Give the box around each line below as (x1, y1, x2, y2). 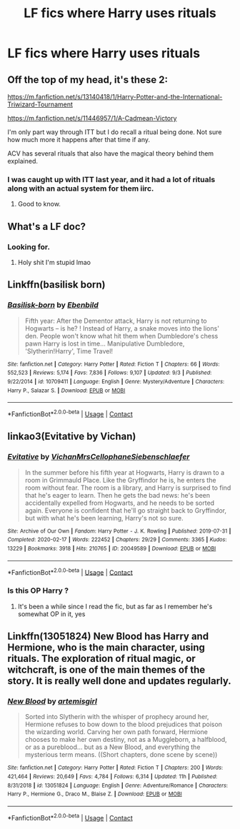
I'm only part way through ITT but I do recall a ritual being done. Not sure (7, 128, 222, 136)
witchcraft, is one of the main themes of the (7, 663, 206, 675)
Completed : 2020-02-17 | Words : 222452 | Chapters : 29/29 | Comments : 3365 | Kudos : (7, 536, 227, 543)
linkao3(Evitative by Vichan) (7, 431, 136, 443)
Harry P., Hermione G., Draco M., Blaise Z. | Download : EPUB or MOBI (7, 790, 182, 798)
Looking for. (7, 241, 50, 251)
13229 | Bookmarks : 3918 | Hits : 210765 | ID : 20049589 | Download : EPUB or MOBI (7, 545, 216, 552)
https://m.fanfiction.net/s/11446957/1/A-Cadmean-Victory (7, 114, 177, 122)
